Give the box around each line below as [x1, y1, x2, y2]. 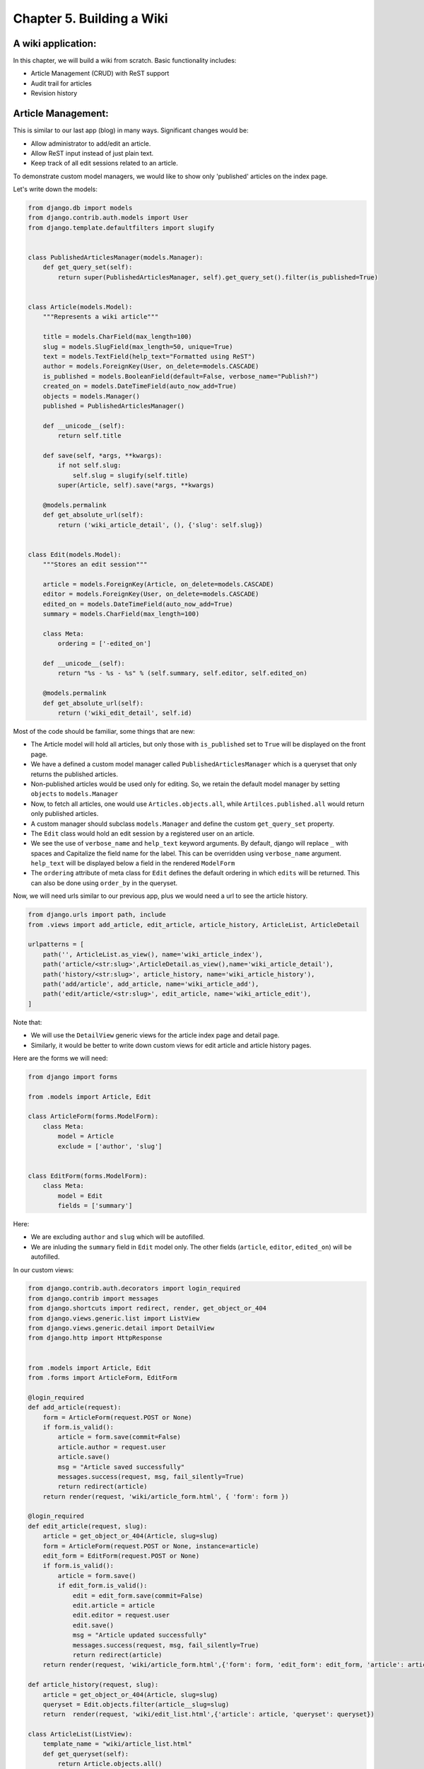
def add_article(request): [28, 1403, 122, 1412]
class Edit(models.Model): [28, 551, 122, 558]
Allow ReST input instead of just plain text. [30, 149, 154, 157]
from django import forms [28, 1073, 118, 1081]
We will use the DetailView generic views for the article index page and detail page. [30, 1031, 280, 1039]
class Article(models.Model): [28, 303, 133, 311]
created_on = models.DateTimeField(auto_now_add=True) [42, 382, 237, 391]
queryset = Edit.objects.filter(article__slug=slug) [42, 1700, 230, 1708]
